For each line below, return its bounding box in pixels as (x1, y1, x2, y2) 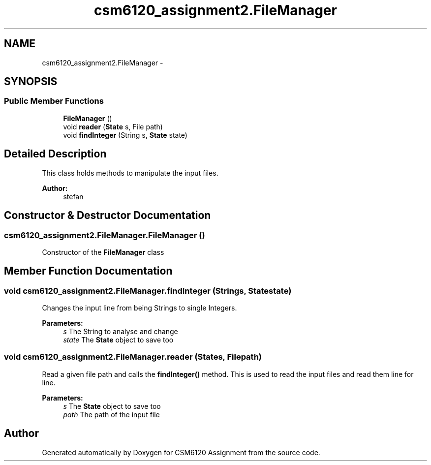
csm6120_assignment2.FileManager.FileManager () (4, 230, 205, 240)
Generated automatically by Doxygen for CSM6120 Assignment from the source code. (42, 448, 320, 457)
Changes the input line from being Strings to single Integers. (42, 304, 237, 312)
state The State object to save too (63, 336, 174, 344)
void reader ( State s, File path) (63, 122, 163, 131)
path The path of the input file (63, 410, 160, 419)
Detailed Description (4, 148, 107, 160)
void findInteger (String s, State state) (63, 130, 187, 139)
